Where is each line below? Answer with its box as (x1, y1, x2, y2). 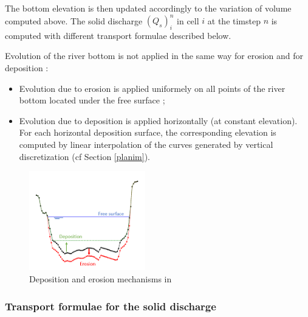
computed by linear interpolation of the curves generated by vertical (19, 138, 273, 151)
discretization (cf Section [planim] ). (19, 150, 151, 162)
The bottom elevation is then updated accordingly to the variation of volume (5, 2, 292, 14)
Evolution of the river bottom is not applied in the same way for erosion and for (5, 49, 304, 62)
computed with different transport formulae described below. (5, 29, 231, 41)
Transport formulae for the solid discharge (5, 298, 216, 313)
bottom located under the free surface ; (19, 94, 165, 106)
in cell (177, 14, 199, 27)
